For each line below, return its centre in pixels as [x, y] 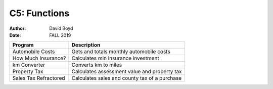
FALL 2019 [60, 35]
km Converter [29, 65]
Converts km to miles [97, 65]
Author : [18, 28]
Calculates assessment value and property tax [127, 72]
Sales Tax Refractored [39, 78]
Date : [15, 35]
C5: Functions [39, 13]
